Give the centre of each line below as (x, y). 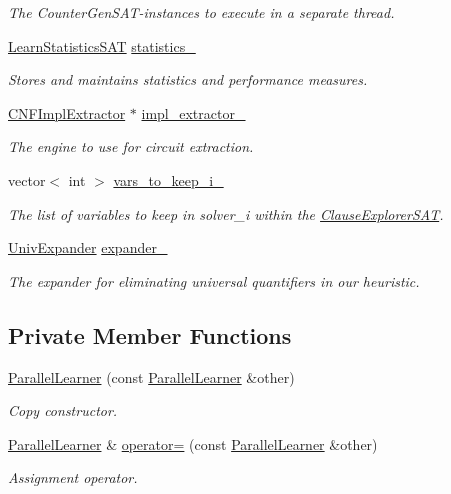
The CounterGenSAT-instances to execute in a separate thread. (201, 12)
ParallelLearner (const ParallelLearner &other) (151, 376)
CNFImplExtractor (67, 112)
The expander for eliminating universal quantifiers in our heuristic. (214, 280)
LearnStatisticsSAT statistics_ (102, 45)
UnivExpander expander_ (88, 247)
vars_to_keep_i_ (168, 179)
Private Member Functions (150, 334)
